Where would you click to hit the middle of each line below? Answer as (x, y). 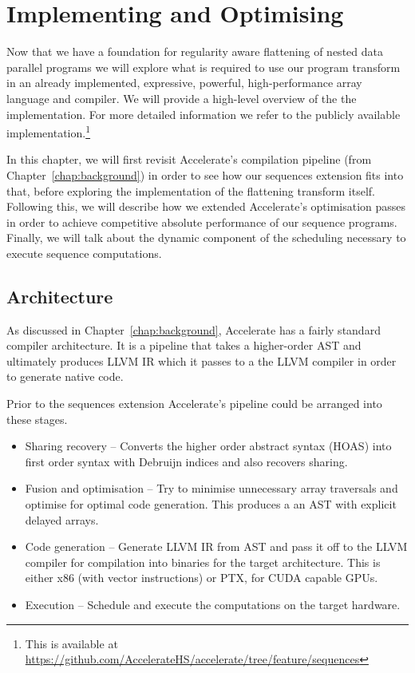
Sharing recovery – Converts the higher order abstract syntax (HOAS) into (208, 446)
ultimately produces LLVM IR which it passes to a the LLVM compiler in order (202, 360)
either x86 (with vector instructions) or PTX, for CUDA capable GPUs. (202, 578)
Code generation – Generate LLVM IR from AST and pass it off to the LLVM (216, 546)
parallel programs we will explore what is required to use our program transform (204, 67)
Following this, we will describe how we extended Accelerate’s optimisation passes (206, 206)
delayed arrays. (62, 519)
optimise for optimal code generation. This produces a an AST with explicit (211, 504)
